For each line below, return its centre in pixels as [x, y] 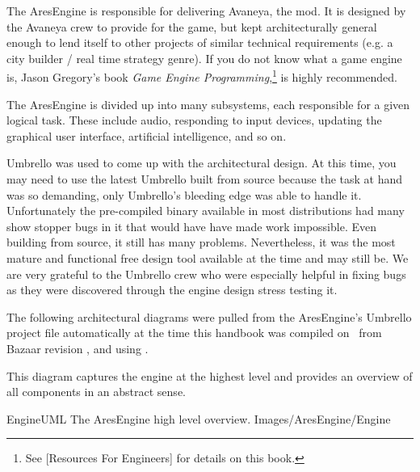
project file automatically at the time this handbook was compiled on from [194, 333]
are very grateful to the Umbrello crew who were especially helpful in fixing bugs [206, 274]
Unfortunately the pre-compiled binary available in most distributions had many [206, 211]
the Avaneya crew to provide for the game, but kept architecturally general [192, 26]
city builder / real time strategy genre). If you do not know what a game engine [204, 58]
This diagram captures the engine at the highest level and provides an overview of [210, 375]
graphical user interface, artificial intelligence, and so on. [147, 135]
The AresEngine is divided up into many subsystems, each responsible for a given [208, 104]
